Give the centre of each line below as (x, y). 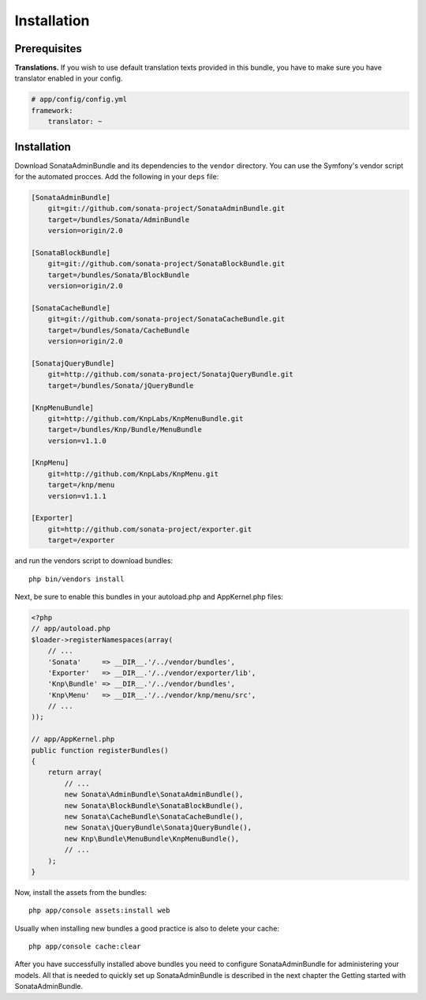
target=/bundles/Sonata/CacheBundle (118, 330)
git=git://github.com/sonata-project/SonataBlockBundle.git (166, 264)
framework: (52, 110)
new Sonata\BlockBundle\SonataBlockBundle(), (154, 805)
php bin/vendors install (77, 579)
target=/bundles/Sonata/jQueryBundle (121, 385)
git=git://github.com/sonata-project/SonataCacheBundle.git (166, 319)
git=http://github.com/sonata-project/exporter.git (150, 529)
